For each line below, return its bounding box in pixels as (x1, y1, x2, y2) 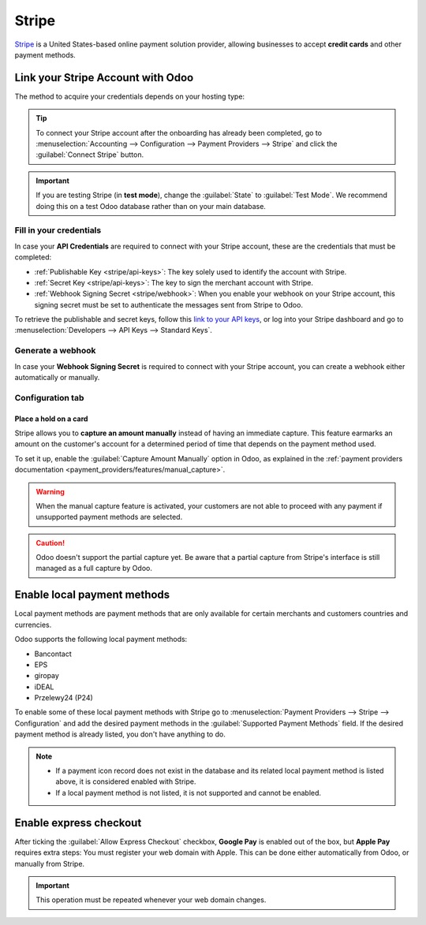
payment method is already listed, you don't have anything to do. (14, 729, 226, 739)
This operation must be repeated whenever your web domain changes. (35, 895, 267, 904)
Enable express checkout (14, 816, 142, 830)
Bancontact (34, 649, 73, 658)
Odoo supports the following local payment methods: (14, 635, 188, 644)
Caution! (35, 538, 65, 547)
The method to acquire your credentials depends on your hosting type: (14, 91, 245, 101)
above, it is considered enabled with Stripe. (55, 777, 196, 786)
